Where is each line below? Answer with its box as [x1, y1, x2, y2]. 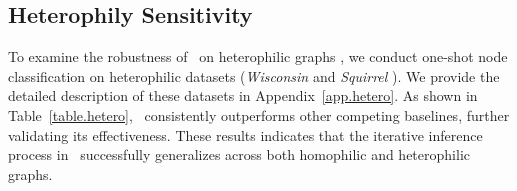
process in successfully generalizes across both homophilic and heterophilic [8, 144, 470, 165]
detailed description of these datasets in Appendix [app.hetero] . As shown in [8, 85, 478, 106]
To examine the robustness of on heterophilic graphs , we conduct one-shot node [8, 46, 508, 67]
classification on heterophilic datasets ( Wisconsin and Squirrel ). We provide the [8, 65, 500, 86]
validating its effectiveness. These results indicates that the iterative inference [8, 124, 483, 145]
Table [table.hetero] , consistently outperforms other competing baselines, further [8, 104, 510, 125]
